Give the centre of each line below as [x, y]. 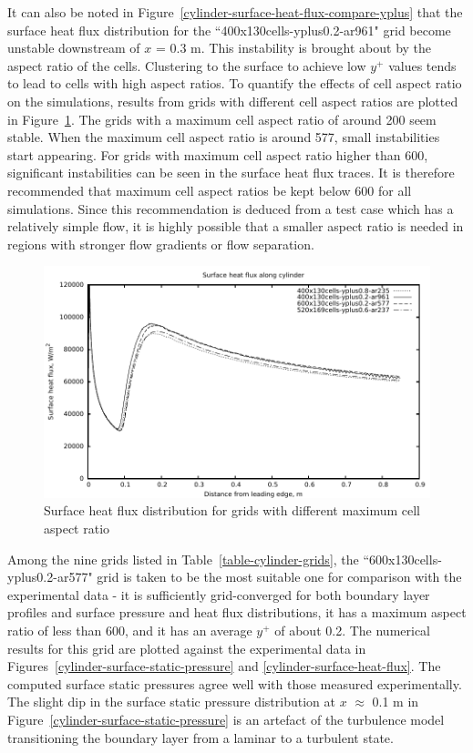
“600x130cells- [402, 559]
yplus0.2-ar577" [50, 577]
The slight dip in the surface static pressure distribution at [171, 702]
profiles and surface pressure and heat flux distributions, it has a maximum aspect [237, 612]
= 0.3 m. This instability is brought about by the [293, 48]
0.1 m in [396, 702]
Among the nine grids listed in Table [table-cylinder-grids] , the [183, 559]
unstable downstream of [74, 48]
